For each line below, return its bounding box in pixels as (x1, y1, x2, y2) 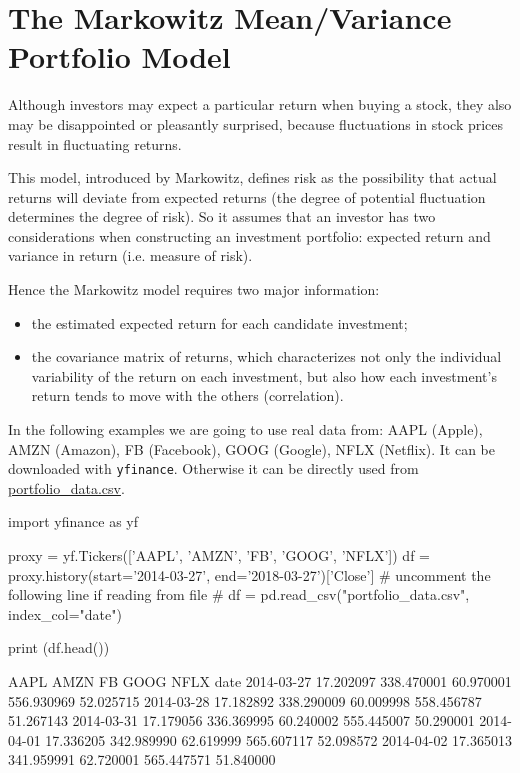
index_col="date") (8, 603, 122, 624)
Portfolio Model (8, 36, 231, 77)
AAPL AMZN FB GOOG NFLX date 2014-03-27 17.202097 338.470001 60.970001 (8, 671, 512, 692)
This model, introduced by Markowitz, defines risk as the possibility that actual (8, 167, 497, 188)
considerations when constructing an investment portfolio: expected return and (8, 225, 491, 246)
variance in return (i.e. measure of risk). (8, 245, 253, 266)
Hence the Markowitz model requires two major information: (8, 279, 380, 300)
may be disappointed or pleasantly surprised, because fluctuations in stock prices (8, 113, 504, 134)
